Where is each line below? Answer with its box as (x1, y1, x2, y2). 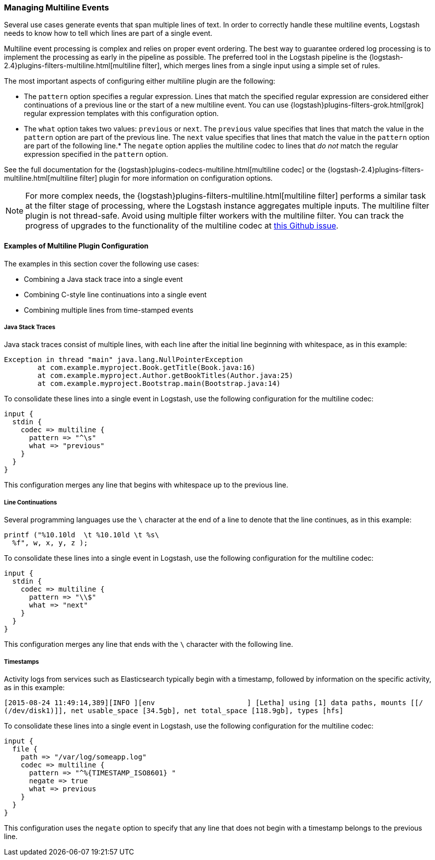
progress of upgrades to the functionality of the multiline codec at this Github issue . (25, 221, 339, 231)
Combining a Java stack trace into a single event (24, 274, 183, 283)
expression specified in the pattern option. (24, 150, 168, 159)
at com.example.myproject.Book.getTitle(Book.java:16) (37, 364, 256, 372)
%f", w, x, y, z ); (12, 539, 88, 547)
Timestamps (4, 658, 39, 665)
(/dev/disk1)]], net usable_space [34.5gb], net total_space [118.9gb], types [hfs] (4, 706, 344, 715)
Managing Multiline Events (4, 2, 109, 12)
